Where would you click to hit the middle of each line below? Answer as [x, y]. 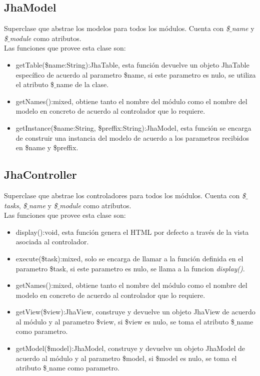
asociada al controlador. [52, 242]
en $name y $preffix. [47, 147]
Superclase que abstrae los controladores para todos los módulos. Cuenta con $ [125, 195]
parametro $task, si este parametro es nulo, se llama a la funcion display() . [130, 268]
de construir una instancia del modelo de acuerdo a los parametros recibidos [132, 137]
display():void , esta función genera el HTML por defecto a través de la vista [132, 232]
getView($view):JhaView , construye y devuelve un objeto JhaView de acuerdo [135, 312]
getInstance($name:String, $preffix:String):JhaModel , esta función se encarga [133, 127]
